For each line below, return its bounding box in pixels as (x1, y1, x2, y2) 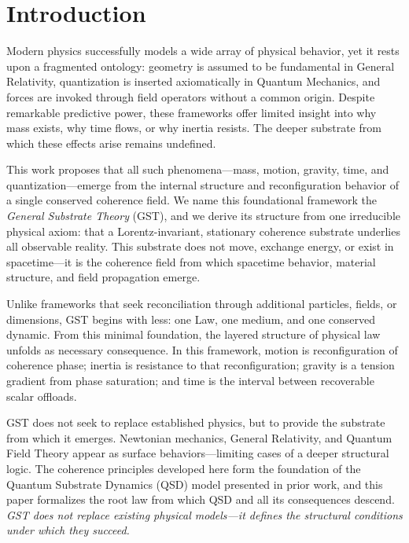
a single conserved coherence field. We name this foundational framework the (6, 192, 377, 208)
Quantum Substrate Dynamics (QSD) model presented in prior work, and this (6, 475, 383, 492)
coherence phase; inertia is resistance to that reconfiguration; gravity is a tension (6, 357, 395, 373)
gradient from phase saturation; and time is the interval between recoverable (6, 372, 374, 388)
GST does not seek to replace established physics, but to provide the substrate (6, 414, 385, 431)
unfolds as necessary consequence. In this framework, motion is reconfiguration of (6, 341, 398, 358)
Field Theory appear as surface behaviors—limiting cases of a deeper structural (6, 445, 389, 461)
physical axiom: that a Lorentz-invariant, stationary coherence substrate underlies (6, 222, 400, 239)
